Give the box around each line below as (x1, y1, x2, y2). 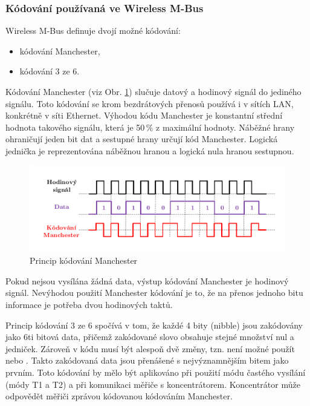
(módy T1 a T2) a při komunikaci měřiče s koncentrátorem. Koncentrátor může (5, 378, 300, 390)
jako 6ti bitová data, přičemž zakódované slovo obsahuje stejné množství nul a (5, 330, 294, 343)
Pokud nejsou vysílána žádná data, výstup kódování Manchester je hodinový (5, 274, 289, 287)
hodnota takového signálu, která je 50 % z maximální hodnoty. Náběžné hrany (5, 120, 295, 133)
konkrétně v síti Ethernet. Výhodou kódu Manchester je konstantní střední (5, 109, 283, 122)
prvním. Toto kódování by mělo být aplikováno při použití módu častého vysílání (5, 366, 306, 379)
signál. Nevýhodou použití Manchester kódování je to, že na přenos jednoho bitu (5, 286, 303, 299)
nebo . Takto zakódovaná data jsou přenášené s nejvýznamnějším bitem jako (5, 354, 289, 367)
